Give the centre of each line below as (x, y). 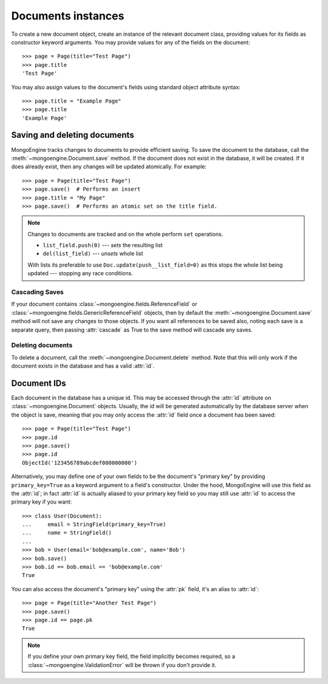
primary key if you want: (42, 502)
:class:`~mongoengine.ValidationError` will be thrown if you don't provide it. (122, 665)
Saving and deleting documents (73, 135)
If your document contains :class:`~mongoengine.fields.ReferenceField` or (104, 304)
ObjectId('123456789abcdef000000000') (80, 463)
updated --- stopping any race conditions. (80, 273)
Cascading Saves (37, 292)
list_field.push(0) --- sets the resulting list (103, 245)
